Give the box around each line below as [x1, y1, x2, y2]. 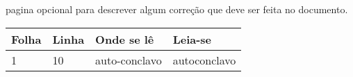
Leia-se [172, 31, 212, 47]
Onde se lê [95, 31, 154, 47]
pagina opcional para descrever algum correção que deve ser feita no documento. [6, 2, 348, 16]
